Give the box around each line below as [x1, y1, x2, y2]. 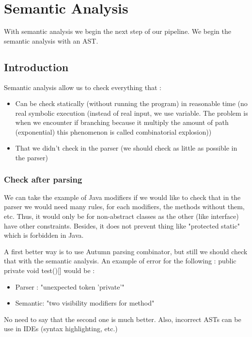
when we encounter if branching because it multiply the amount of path [15, 117, 229, 127]
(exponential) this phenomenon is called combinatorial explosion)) [15, 126, 212, 137]
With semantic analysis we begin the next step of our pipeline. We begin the [4, 26, 231, 36]
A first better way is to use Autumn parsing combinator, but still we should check [4, 246, 248, 256]
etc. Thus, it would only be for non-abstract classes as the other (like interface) [4, 211, 239, 221]
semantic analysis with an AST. [4, 35, 98, 46]
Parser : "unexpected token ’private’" [15, 281, 125, 291]
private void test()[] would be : [4, 265, 95, 276]
